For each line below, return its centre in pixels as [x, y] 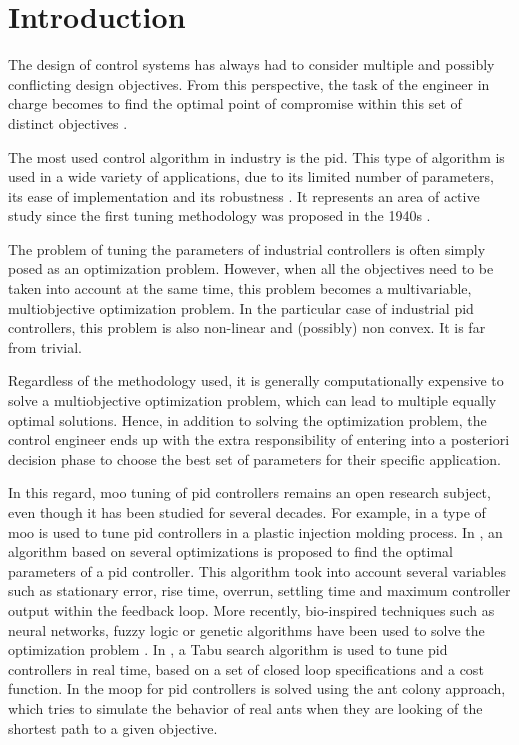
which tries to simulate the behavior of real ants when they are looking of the [245, 707]
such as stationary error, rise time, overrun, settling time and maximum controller [259, 590]
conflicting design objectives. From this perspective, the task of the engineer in [249, 83]
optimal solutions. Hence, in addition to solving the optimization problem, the [247, 419]
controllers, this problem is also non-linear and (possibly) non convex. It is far [247, 327]
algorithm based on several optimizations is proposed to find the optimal [231, 551]
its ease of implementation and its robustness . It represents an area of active [244, 195]
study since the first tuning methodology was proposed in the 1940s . [219, 215]
